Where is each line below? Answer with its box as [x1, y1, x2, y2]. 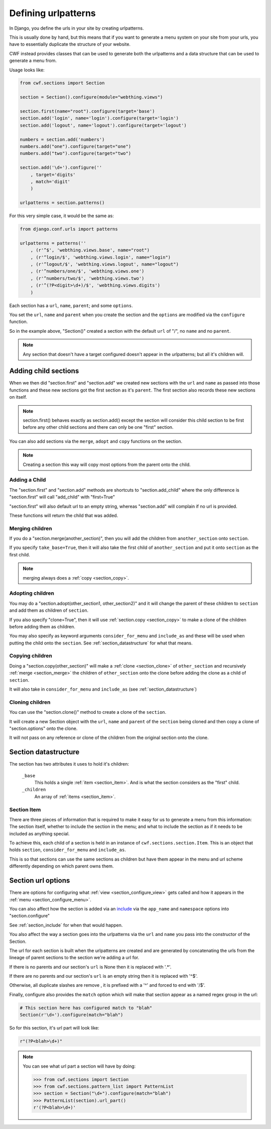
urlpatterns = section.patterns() [20, 200, 105, 206]
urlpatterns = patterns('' [20, 240, 86, 246]
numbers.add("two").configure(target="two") [20, 151, 131, 156]
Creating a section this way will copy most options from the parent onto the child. [23, 461, 191, 467]
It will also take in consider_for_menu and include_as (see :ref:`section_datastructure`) [9, 686, 197, 692]
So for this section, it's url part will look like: [9, 1025, 100, 1031]
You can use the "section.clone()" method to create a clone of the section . [9, 709, 167, 715]
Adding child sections [9, 367, 79, 375]
